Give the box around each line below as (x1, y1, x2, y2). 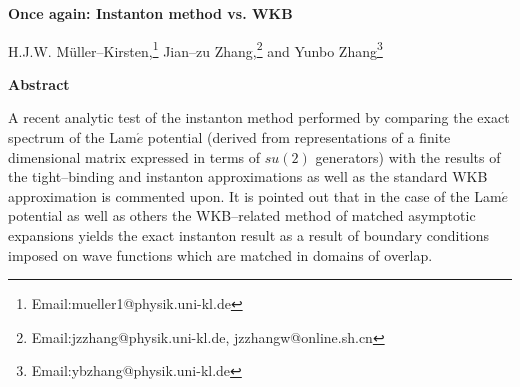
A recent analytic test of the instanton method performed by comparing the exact (8, 107, 510, 128)
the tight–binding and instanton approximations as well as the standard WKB (8, 166, 488, 187)
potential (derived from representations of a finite (147, 127, 451, 148)
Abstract (8, 73, 70, 94)
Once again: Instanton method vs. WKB (8, 3, 293, 23)
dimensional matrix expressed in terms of (8, 146, 261, 167)
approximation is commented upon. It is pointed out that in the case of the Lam (8, 185, 502, 206)
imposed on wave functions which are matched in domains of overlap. (8, 244, 433, 265)
